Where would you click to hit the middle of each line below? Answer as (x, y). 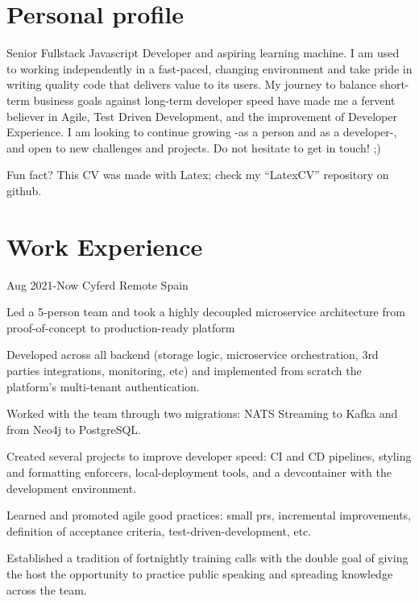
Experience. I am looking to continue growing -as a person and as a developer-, (202, 132)
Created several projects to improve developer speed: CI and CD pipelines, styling (209, 456)
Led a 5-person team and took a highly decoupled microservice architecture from (206, 312)
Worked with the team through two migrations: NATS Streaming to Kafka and (202, 413)
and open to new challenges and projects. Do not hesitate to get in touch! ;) (194, 147)
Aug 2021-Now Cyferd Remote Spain (97, 284)
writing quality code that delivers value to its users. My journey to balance (191, 84)
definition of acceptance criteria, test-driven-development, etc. (159, 530)
